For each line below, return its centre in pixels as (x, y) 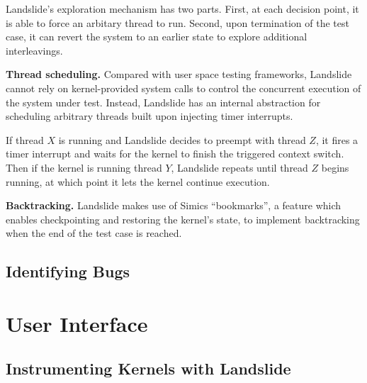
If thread (25, 139)
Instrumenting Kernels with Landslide (148, 368)
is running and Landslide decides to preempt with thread (182, 139)
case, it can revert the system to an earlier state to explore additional (157, 37)
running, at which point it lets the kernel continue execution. (138, 181)
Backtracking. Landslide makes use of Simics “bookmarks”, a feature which (174, 205)
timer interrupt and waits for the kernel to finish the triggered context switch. (175, 154)
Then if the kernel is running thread (84, 167)
